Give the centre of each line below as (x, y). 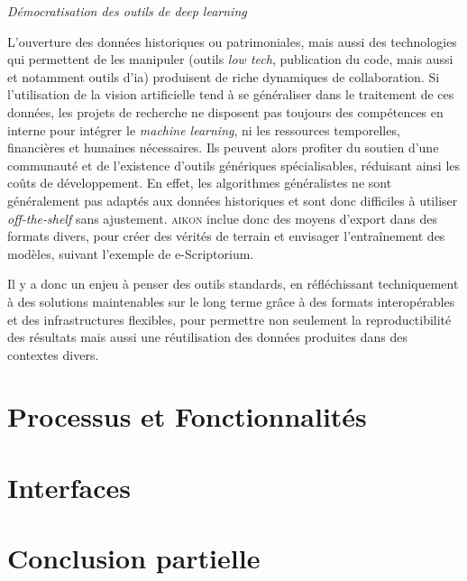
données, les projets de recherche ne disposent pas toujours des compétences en (225, 111)
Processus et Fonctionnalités (187, 416)
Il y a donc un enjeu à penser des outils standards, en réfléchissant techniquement (233, 284)
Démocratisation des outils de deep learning (127, 11)
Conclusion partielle (134, 558)
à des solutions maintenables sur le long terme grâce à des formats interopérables (231, 301)
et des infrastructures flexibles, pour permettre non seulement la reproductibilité (229, 319)
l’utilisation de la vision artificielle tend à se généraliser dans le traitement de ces (231, 94)
